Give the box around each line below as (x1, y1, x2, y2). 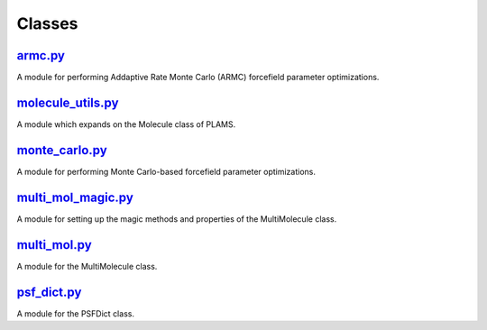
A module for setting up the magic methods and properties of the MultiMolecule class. (16, 213, 337, 225)
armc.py (16, 48, 65, 63)
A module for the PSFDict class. (16, 307, 135, 319)
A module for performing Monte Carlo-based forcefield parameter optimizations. (16, 166, 316, 177)
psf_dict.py (16, 284, 82, 299)
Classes (16, 14, 78, 33)
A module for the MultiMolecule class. (16, 261, 158, 271)
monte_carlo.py (16, 142, 107, 158)
